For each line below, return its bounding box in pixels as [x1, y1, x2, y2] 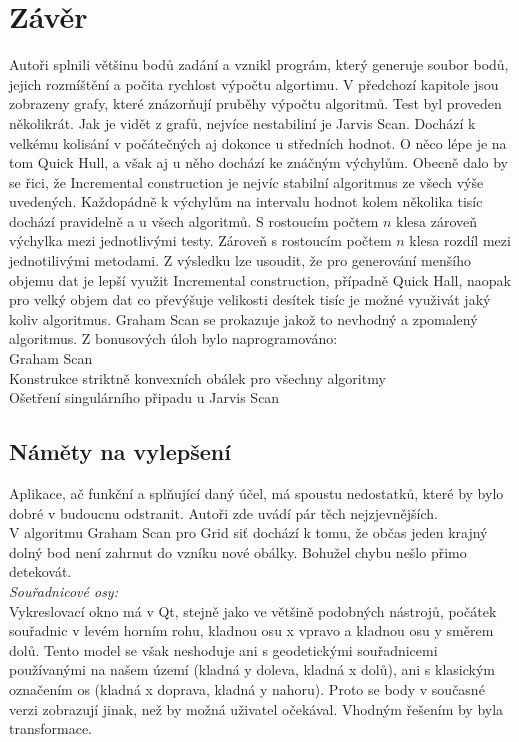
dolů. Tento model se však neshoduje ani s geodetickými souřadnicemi [9, 639, 438, 660]
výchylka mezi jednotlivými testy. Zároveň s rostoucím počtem [9, 230, 392, 251]
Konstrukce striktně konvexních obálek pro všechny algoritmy [9, 367, 386, 388]
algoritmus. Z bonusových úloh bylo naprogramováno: [9, 328, 338, 349]
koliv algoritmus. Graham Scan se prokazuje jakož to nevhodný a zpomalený [9, 308, 478, 329]
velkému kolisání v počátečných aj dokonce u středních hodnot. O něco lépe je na [9, 132, 507, 153]
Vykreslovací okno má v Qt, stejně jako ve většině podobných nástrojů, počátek [9, 600, 497, 621]
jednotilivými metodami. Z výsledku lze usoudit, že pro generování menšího [9, 250, 471, 271]
